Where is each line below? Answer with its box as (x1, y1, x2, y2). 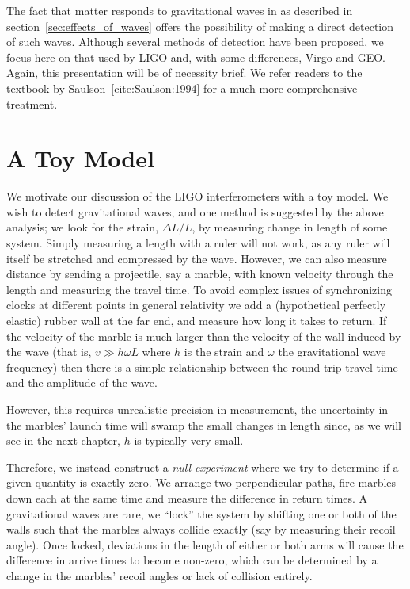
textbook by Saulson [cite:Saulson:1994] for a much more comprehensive (6, 79, 358, 96)
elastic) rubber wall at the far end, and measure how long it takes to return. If (6, 312, 387, 329)
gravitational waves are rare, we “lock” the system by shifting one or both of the (6, 505, 397, 522)
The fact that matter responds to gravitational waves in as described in (6, 2, 353, 18)
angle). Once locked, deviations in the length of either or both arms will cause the (6, 536, 404, 553)
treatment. (6, 95, 58, 112)
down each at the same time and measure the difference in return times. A (6, 489, 368, 506)
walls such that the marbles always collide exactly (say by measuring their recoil (6, 521, 396, 537)
